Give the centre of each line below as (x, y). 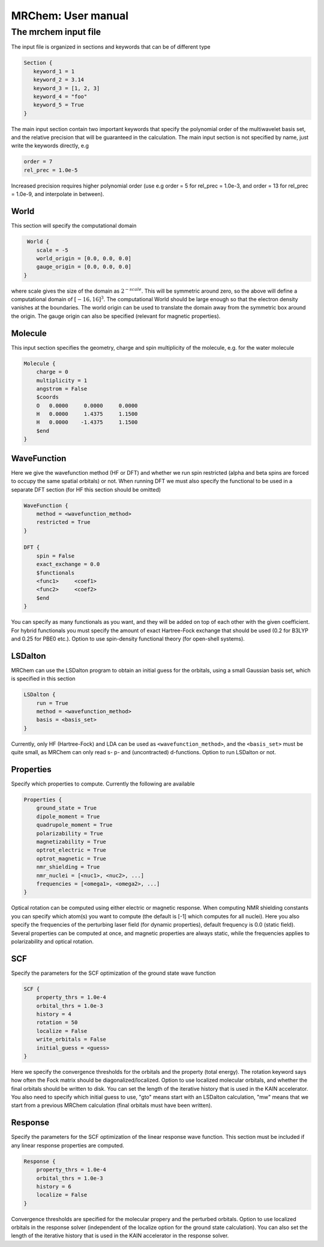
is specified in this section (43, 678)
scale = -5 (52, 250)
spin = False (55, 556)
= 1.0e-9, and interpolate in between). (58, 194)
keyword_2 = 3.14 (58, 80)
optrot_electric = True (71, 850)
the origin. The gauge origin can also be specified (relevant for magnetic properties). (116, 316)
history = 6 (54, 1186)
